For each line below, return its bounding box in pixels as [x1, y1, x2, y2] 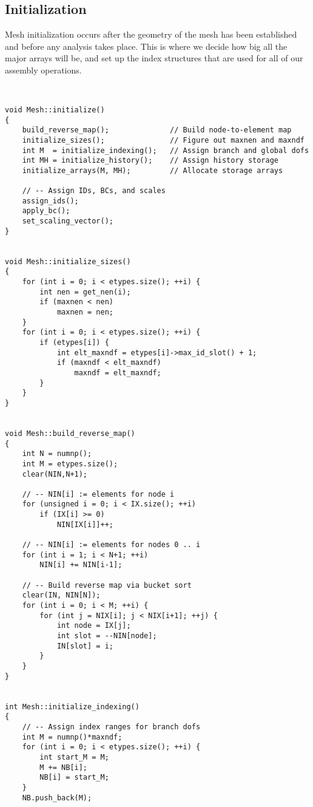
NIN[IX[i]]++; [56, 520, 113, 529]
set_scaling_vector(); [22, 217, 113, 226]
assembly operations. [5, 63, 82, 76]
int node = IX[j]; [56, 621, 131, 630]
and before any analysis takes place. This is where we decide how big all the [5, 39, 288, 52]
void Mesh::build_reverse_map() [5, 429, 135, 438]
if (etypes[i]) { [39, 338, 109, 347]
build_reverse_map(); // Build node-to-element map [22, 126, 292, 135]
